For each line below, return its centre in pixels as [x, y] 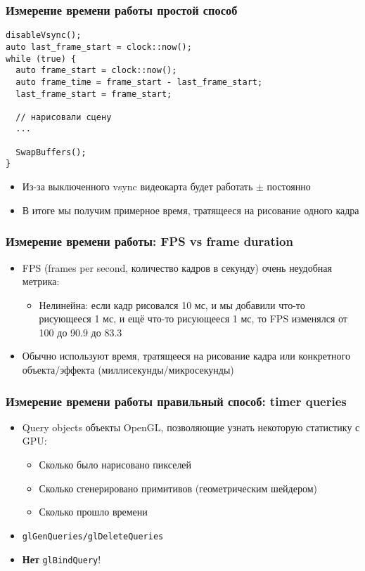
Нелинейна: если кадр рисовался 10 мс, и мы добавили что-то [172, 304]
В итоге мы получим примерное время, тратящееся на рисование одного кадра [191, 210]
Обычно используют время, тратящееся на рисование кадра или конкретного [186, 356]
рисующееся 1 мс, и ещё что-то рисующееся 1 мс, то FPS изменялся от [193, 319]
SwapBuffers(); [51, 152]
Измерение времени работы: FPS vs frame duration [149, 241]
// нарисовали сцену [64, 117]
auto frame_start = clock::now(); [96, 71]
